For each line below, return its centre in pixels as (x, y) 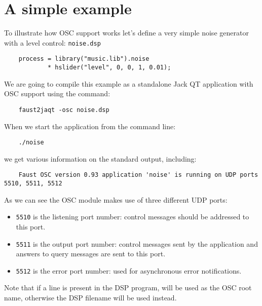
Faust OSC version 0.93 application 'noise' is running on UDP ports (138, 175)
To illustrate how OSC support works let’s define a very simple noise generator (126, 33)
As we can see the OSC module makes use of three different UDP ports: (116, 199)
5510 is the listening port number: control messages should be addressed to (133, 217)
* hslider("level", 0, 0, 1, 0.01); (109, 68)
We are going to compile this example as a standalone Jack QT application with (129, 83)
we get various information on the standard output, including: (100, 158)
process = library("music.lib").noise (84, 59)
